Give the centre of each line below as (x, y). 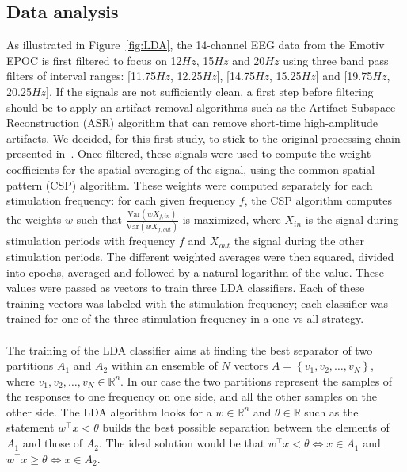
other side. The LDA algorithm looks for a (109, 411)
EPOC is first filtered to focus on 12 (94, 60)
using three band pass (336, 60)
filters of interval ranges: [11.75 (81, 76)
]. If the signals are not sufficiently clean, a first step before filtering (210, 91)
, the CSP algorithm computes (318, 200)
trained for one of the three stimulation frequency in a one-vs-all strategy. (185, 319)
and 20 (249, 60)
